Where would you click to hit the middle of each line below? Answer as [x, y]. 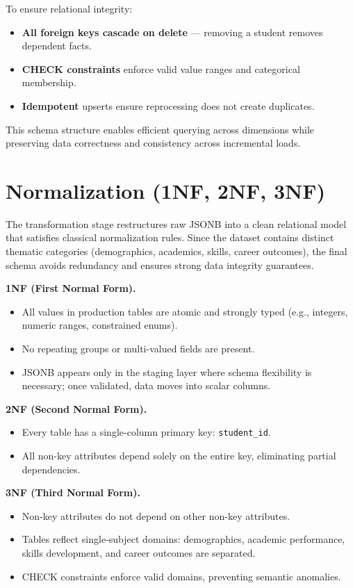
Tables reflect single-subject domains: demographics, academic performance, [183, 539]
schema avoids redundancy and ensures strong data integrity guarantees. [160, 264]
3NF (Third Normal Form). [73, 492]
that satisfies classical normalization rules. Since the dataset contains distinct [170, 237]
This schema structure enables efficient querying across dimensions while [160, 129]
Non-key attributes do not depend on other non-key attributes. [156, 515]
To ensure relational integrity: [69, 8]
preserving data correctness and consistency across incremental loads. [153, 143]
